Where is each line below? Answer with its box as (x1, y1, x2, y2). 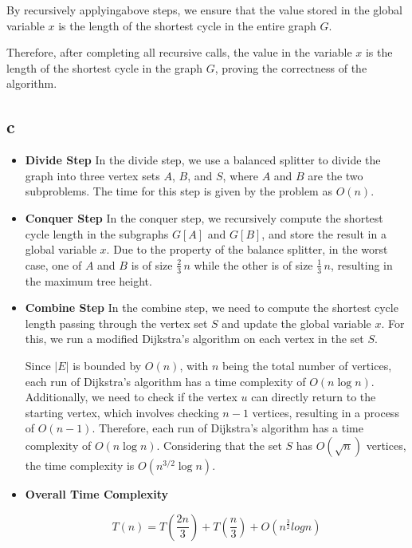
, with (179, 357, 209, 373)
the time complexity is (25, 456, 135, 473)
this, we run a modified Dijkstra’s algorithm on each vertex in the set (25, 330, 364, 347)
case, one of (25, 256, 82, 273)
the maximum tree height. (25, 272, 152, 289)
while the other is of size (194, 256, 313, 273)
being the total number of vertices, (222, 357, 392, 373)
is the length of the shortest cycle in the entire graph (58, 17, 316, 34)
